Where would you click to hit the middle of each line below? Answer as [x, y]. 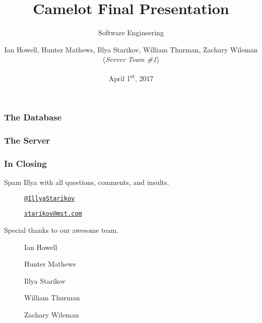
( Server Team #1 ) [131, 59]
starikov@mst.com [53, 214]
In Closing [25, 163]
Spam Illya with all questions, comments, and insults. [87, 182]
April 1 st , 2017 [131, 77]
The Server [27, 140]
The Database [33, 117]
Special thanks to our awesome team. [61, 230]
